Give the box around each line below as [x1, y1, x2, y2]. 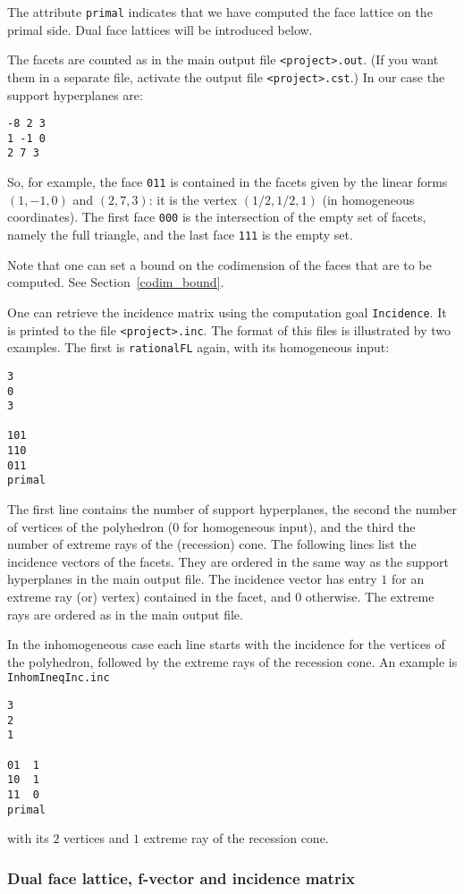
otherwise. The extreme [305, 587, 434, 606]
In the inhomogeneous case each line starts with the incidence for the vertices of [7, 635, 445, 654]
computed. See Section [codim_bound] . [7, 273, 224, 291]
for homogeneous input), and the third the [182, 517, 416, 536]
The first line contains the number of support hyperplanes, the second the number [7, 500, 458, 519]
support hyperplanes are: [7, 85, 143, 104]
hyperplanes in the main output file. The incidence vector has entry [7, 569, 377, 588]
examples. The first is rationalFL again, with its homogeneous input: [7, 338, 390, 357]
